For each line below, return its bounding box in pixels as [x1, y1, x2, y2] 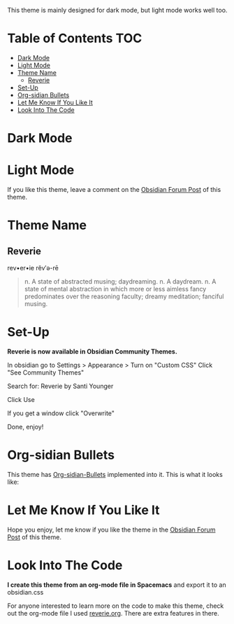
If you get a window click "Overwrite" [7, 409, 115, 417]
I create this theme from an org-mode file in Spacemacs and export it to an [7, 581, 226, 589]
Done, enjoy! [7, 423, 44, 431]
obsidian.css [7, 588, 44, 596]
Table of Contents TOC [7, 31, 142, 46]
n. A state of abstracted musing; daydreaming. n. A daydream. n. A [24, 277, 217, 286]
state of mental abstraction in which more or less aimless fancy [24, 285, 207, 293]
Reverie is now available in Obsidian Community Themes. [7, 347, 178, 356]
